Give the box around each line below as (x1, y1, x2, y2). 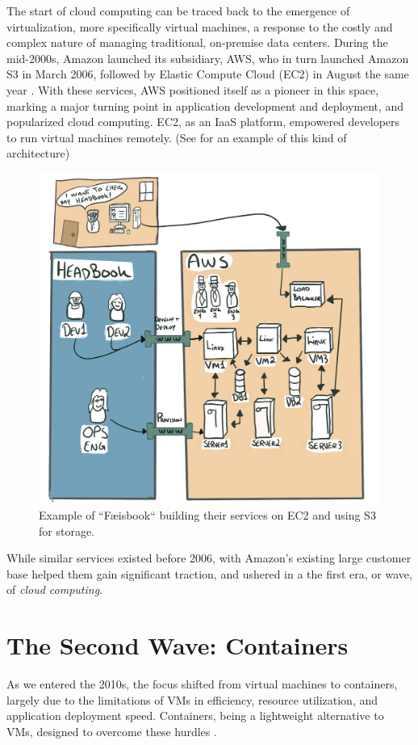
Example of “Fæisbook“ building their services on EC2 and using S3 (39, 507, 376, 524)
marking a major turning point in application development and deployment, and (6, 97, 404, 114)
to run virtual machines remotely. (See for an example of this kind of (6, 128, 347, 145)
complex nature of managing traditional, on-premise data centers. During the (6, 34, 388, 51)
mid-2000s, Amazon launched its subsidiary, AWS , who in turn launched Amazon (6, 49, 409, 66)
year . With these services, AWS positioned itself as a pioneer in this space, (6, 81, 379, 98)
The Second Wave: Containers (6, 629, 349, 662)
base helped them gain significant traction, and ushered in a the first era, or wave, (6, 565, 412, 582)
